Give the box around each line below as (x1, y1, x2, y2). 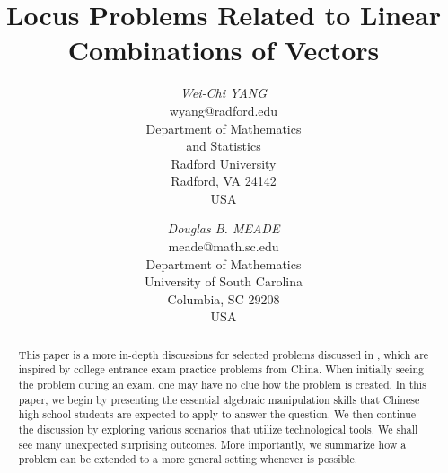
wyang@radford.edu (169, 101, 278, 119)
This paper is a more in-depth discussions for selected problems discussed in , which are (18, 346, 429, 362)
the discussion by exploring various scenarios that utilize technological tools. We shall (18, 422, 418, 437)
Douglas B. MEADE (167, 219, 280, 238)
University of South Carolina (145, 272, 303, 291)
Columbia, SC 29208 (167, 289, 280, 308)
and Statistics (186, 136, 261, 155)
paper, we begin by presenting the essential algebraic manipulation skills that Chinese (18, 391, 420, 407)
